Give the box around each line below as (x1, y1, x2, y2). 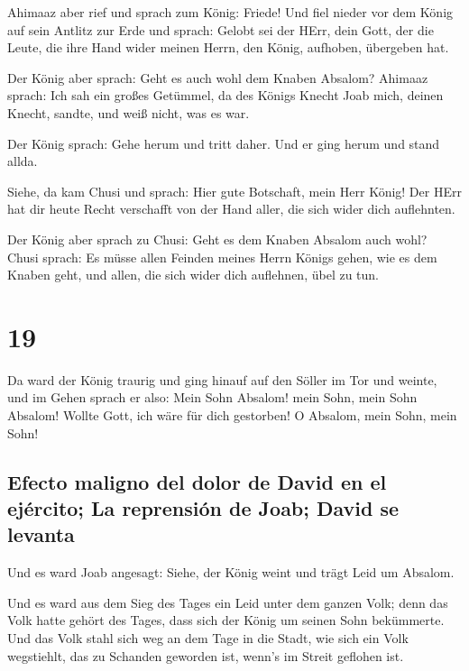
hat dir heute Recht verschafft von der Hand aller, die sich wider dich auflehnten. (7, 199, 455, 218)
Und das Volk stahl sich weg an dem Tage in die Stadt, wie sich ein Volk (7, 628, 409, 647)
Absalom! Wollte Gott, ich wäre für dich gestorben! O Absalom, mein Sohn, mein (7, 406, 457, 425)
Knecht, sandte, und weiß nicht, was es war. (7, 103, 250, 122)
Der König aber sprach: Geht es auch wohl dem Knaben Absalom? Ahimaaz (7, 68, 428, 87)
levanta (7, 520, 75, 548)
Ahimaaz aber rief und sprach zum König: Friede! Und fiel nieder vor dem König (7, 3, 454, 21)
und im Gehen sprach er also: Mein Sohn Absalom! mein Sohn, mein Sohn (7, 388, 418, 407)
